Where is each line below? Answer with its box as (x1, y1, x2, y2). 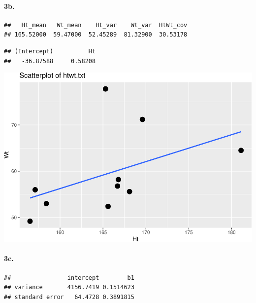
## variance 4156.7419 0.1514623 (4, 284, 134, 291)
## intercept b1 (4, 274, 134, 281)
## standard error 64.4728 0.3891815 (4, 293, 134, 301)
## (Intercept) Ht (4, 47, 96, 55)
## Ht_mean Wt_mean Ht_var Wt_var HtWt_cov (4, 21, 188, 29)
